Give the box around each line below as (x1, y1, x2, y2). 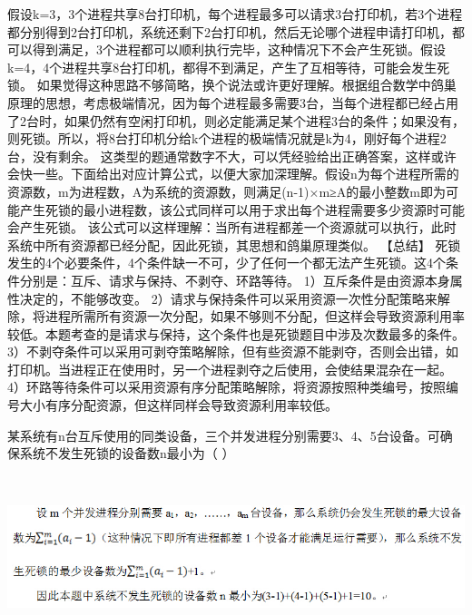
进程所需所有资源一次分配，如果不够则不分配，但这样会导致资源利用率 (44, 307, 465, 326)
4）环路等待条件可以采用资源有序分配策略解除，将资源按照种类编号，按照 (7, 377, 446, 396)
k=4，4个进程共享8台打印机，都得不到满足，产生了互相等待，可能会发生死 (7, 57, 450, 76)
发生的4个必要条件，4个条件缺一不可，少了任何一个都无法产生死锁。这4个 (7, 253, 446, 272)
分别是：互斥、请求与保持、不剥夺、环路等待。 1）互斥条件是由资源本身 (19, 270, 450, 289)
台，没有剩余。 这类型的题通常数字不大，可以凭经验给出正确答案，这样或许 (7, 146, 457, 165)
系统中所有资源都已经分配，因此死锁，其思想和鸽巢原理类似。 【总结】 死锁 (7, 235, 461, 254)
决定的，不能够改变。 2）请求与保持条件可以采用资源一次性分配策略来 (19, 288, 438, 307)
